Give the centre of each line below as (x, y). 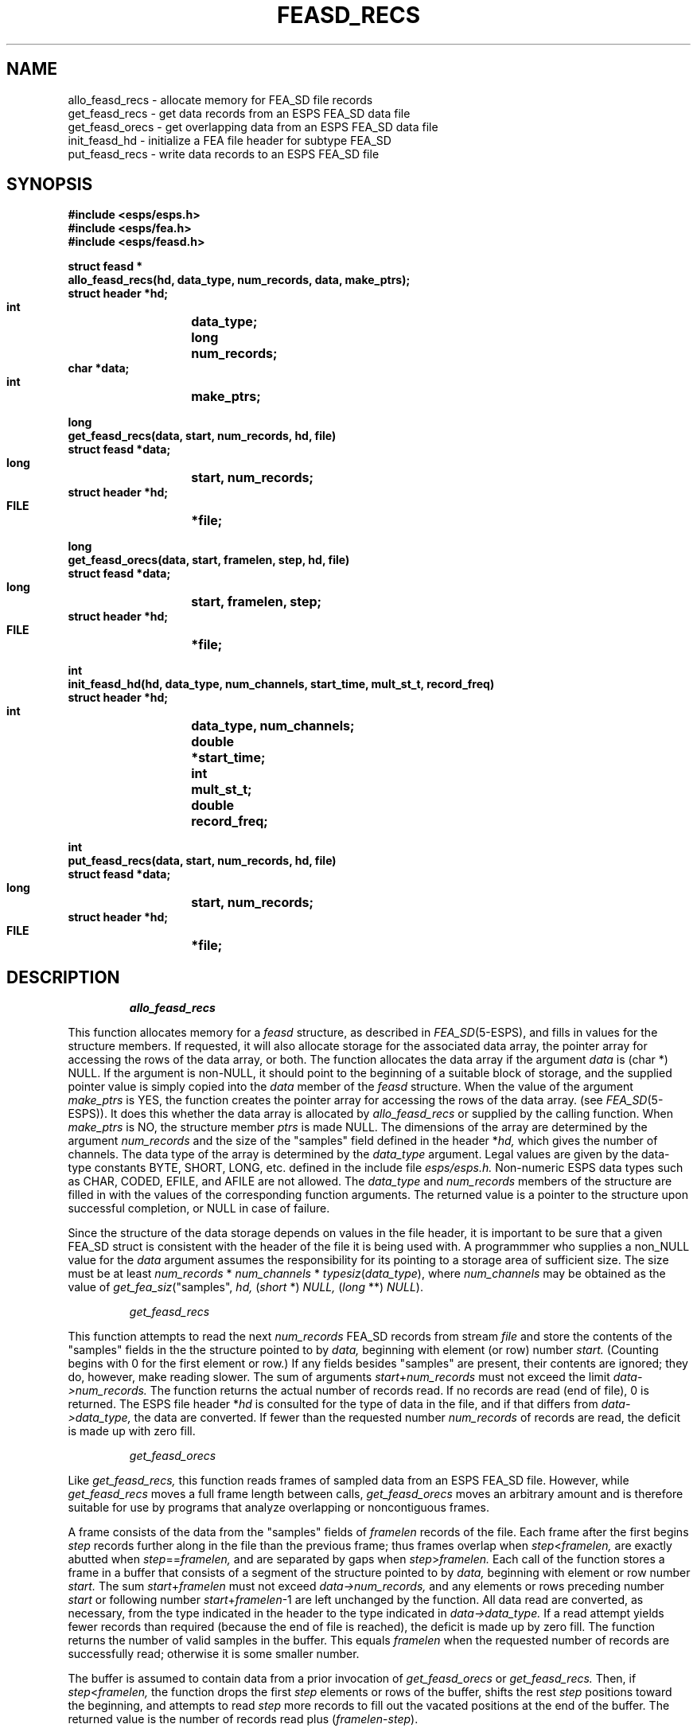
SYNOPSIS (50, 185)
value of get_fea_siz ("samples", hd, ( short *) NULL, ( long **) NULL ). (245, 1287)
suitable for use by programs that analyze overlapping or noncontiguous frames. (278, 1508)
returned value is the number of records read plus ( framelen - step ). (243, 1719)
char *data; (99, 368)
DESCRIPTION (63, 977)
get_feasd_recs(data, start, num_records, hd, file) (202, 436)
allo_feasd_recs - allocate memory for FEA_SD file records (220, 99)
